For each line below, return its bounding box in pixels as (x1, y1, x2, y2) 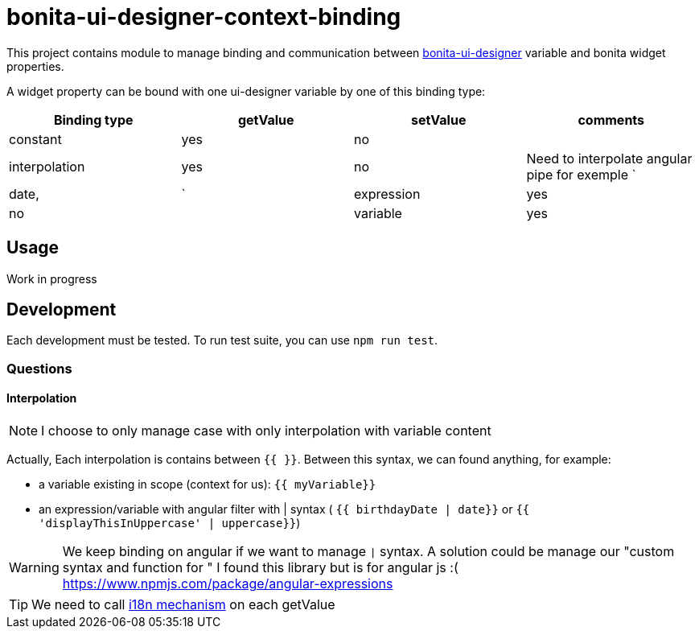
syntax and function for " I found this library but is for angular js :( (62, 559, 458, 576)
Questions (6, 360, 72, 377)
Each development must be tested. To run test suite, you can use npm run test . (6, 333, 438, 348)
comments (578, 111, 645, 128)
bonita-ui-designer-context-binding (6, 3, 401, 31)
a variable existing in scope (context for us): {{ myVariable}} (39, 477, 376, 492)
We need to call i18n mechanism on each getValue (31, 596, 335, 613)
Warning (9, 559, 60, 576)
